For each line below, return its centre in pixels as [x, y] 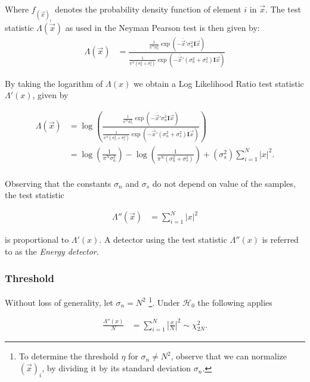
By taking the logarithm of [54, 83]
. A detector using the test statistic [163, 239]
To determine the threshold [69, 356]
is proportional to [37, 239]
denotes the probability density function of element [148, 9]
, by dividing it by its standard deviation [117, 368]
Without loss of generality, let [59, 302]
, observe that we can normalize [229, 356]
